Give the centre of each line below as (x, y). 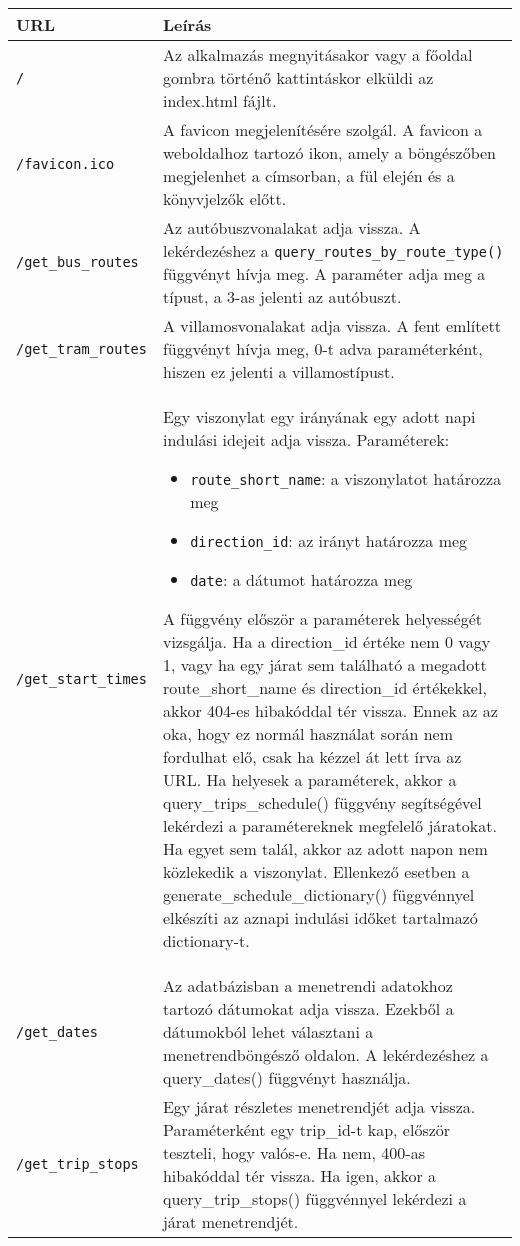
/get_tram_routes (81, 348)
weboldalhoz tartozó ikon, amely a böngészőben (329, 152)
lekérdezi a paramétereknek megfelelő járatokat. (329, 825)
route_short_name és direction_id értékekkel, (324, 687)
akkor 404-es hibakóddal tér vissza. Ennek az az (330, 710)
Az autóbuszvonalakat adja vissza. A (291, 227)
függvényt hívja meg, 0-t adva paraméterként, (322, 348)
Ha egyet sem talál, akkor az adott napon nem (325, 848)
